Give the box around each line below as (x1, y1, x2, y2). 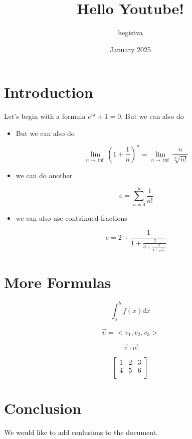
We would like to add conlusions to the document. (4, 426, 158, 437)
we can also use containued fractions (16, 212, 127, 223)
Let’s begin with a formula (4, 111, 86, 121)
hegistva (118, 27, 143, 38)
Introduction (4, 82, 93, 102)
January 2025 (110, 44, 151, 54)
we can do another (16, 170, 73, 180)
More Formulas (4, 271, 111, 292)
